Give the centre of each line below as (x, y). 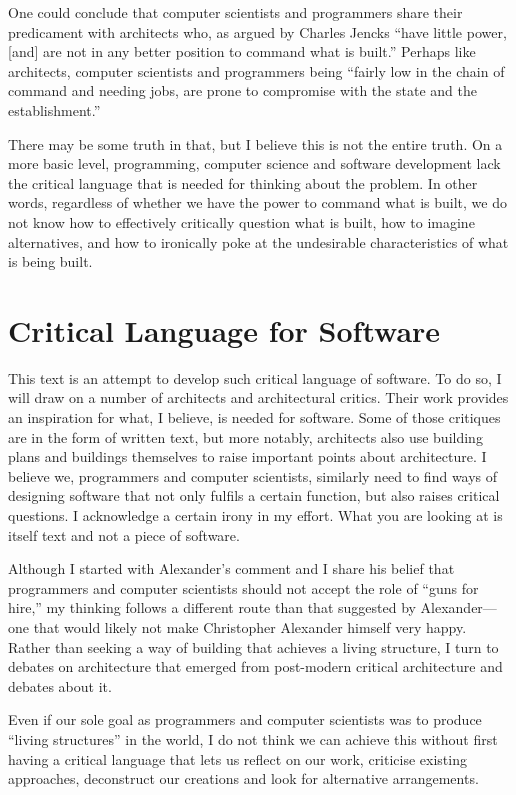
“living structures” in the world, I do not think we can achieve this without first (253, 738)
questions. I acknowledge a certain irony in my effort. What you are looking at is (255, 515)
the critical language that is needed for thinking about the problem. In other (243, 182)
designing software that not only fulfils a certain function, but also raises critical (254, 495)
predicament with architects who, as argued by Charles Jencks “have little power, (257, 31)
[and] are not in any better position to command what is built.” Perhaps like (242, 51)
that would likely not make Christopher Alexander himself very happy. (250, 626)
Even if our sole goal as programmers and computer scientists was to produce (245, 719)
